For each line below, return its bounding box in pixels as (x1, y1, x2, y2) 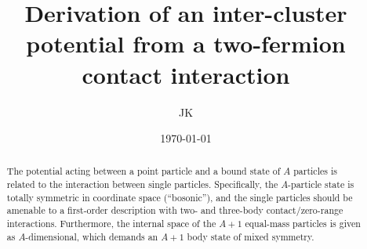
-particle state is (288, 178, 354, 191)
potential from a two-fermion (26, 27, 346, 60)
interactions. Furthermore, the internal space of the (6, 217, 216, 230)
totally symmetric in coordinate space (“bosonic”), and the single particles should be (6, 190, 353, 204)
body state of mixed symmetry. (187, 229, 314, 243)
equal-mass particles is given (245, 217, 361, 230)
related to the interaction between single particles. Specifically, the (6, 178, 278, 191)
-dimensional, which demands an (25, 229, 158, 243)
